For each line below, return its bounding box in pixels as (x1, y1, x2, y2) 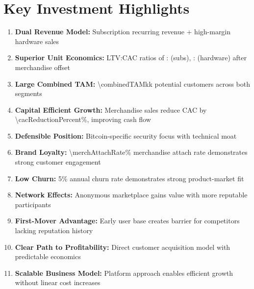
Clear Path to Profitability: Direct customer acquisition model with (15, 241, 230, 252)
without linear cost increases (15, 277, 101, 288)
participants (15, 199, 51, 209)
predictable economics (15, 251, 81, 262)
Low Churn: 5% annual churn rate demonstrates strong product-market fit (15, 173, 244, 183)
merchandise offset (15, 62, 70, 72)
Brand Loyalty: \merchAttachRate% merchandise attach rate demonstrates (15, 147, 248, 157)
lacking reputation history (15, 225, 93, 236)
